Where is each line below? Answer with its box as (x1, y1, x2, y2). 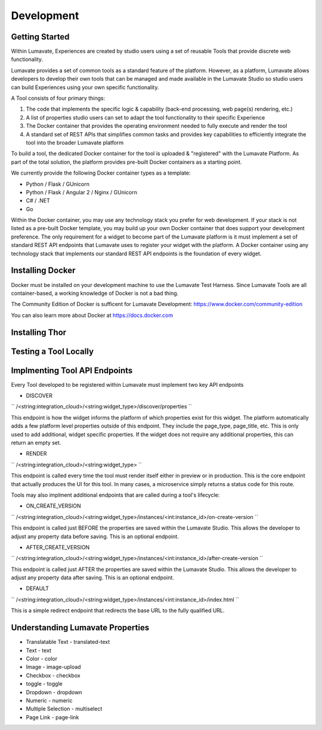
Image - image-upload (26, 664, 81, 671)
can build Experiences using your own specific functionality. (11, 84, 159, 91)
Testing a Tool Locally (11, 346, 94, 356)
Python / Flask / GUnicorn (26, 180, 89, 188)
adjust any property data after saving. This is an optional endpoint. (11, 574, 174, 581)
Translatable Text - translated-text (26, 639, 110, 646)
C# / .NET (26, 197, 51, 204)
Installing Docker (11, 265, 76, 276)
